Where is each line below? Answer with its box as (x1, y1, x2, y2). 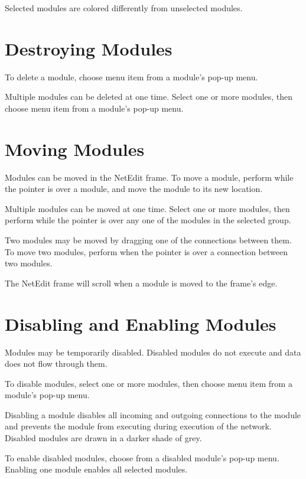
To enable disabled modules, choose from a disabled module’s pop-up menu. (5, 451, 279, 464)
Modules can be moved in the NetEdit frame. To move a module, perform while (5, 171, 294, 183)
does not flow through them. (5, 357, 108, 370)
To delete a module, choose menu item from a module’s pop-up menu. (5, 70, 258, 83)
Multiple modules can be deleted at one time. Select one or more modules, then (5, 90, 293, 103)
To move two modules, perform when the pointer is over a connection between (5, 245, 288, 258)
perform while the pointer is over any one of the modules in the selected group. (5, 214, 291, 226)
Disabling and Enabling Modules (5, 311, 276, 335)
